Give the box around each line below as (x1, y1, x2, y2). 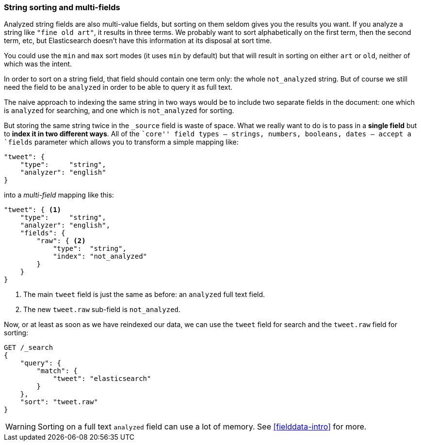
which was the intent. (4, 60, 72, 68)
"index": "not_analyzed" (53, 252, 147, 261)
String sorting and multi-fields (4, 2, 120, 12)
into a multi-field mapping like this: (4, 191, 114, 199)
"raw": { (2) (36, 237, 86, 245)
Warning (5, 422, 36, 432)
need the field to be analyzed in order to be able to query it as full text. (4, 83, 233, 92)
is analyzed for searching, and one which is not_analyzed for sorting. (4, 106, 234, 115)
